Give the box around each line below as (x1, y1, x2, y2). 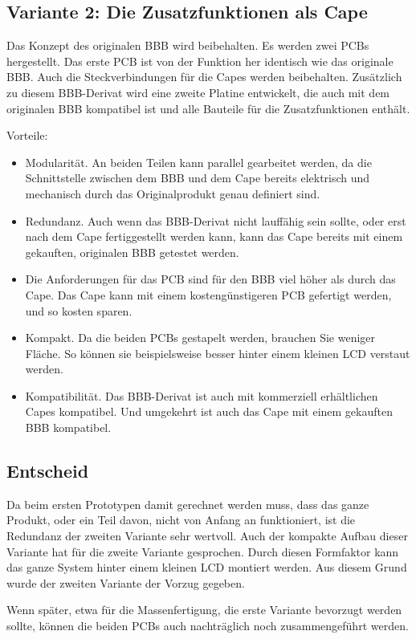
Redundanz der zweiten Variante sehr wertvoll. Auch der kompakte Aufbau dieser (6, 527, 408, 544)
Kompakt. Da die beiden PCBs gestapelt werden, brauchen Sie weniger (25, 329, 376, 346)
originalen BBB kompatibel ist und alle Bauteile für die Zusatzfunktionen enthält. (6, 100, 410, 116)
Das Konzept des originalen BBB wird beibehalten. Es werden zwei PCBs (6, 37, 369, 54)
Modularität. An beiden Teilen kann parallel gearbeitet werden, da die (25, 153, 372, 170)
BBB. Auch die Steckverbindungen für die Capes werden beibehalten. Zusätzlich (6, 68, 402, 85)
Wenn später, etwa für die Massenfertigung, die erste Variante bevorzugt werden (6, 601, 402, 618)
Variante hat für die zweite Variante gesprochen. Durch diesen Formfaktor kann (6, 543, 399, 560)
